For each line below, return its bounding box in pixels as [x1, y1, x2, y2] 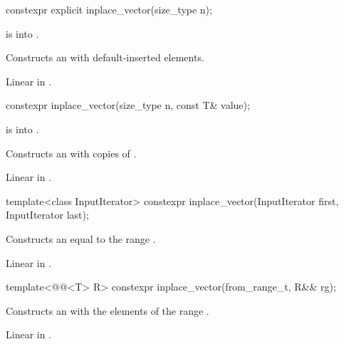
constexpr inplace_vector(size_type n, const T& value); [6, 98, 250, 113]
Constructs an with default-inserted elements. [6, 50, 204, 65]
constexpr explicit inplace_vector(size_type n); [6, 2, 212, 16]
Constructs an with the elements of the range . [6, 303, 209, 318]
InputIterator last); [6, 207, 89, 222]
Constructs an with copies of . [6, 145, 137, 160]
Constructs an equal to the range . [6, 231, 156, 246]
